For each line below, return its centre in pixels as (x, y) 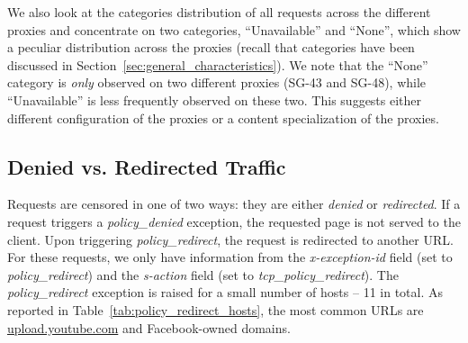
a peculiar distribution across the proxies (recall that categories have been (211, 47)
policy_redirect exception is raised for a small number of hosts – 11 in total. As (225, 292)
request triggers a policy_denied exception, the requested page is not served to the (234, 221)
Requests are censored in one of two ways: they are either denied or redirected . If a (234, 204)
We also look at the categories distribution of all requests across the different (219, 12)
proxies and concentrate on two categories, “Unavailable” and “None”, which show (234, 29)
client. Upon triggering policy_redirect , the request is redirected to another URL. (230, 239)
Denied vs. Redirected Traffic (147, 166)
